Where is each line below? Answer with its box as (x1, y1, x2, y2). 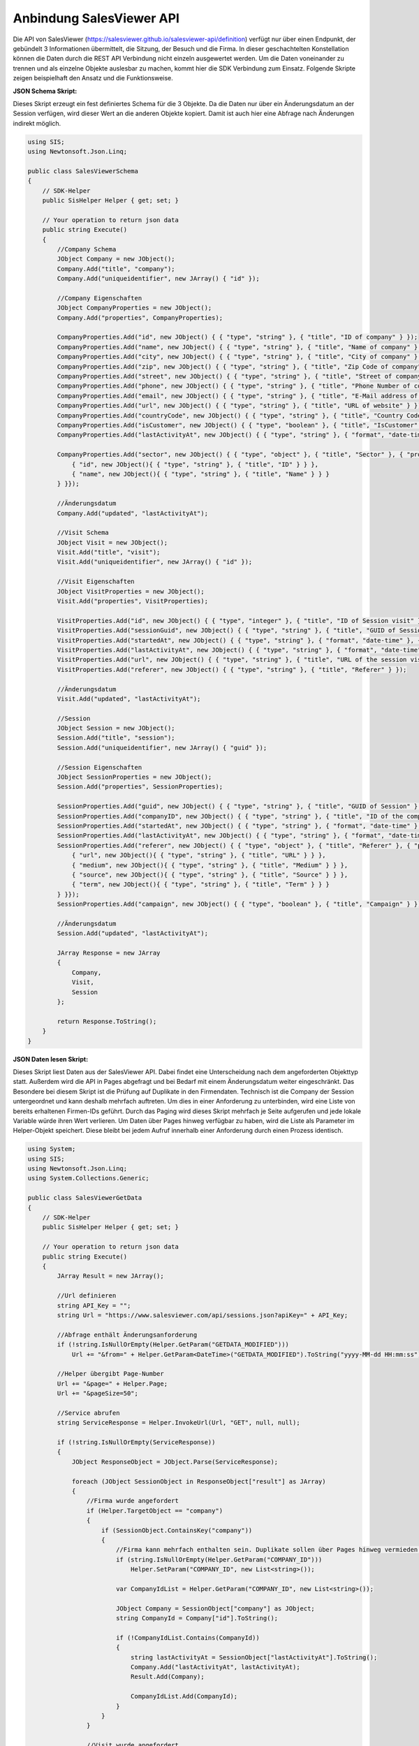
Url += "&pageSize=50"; (57, 1390, 139, 1397)
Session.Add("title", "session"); (57, 734, 175, 742)
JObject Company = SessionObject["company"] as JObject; (115, 1604, 316, 1613)
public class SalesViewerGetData (27, 1194, 142, 1202)
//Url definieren (57, 1292, 117, 1300)
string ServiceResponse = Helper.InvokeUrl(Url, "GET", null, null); (57, 1418, 300, 1427)
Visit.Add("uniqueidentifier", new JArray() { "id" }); (57, 558, 253, 566)
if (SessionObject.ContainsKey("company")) (101, 1526, 253, 1534)
